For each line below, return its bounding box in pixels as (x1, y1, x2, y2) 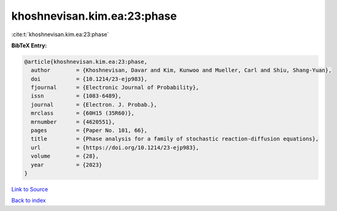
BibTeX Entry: (11, 42, 47, 49)
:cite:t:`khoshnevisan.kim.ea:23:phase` (11, 31, 109, 38)
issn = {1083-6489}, (31, 93, 122, 99)
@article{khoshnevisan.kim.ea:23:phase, (24, 58, 147, 65)
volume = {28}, (31, 153, 99, 159)
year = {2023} (31, 161, 103, 168)
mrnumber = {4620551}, (31, 118, 115, 125)
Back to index (11, 197, 46, 204)
